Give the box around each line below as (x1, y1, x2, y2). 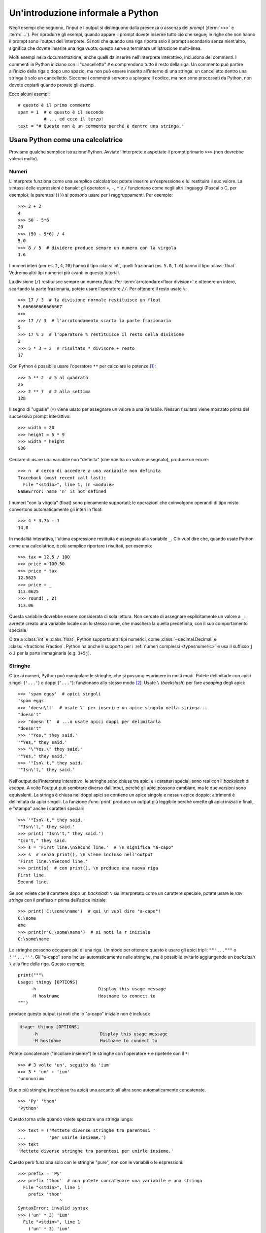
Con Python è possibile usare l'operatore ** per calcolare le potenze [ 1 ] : (9, 363, 156, 369)
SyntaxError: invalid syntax (18, 1205, 88, 1211)
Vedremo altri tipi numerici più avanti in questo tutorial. (9, 269, 120, 276)
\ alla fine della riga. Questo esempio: (9, 961, 86, 967)
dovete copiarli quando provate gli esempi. (9, 82, 96, 88)
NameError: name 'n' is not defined (18, 489, 106, 494)
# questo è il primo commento (18, 103, 91, 108)
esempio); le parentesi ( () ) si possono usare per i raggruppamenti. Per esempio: (9, 192, 173, 198)
